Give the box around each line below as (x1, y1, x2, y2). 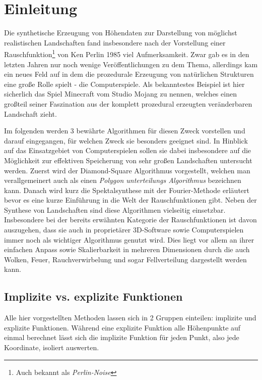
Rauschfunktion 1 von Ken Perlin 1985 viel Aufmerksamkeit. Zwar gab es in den (4, 47, 249, 59)
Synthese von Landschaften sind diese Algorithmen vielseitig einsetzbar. (4, 204, 226, 215)
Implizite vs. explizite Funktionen (4, 289, 183, 304)
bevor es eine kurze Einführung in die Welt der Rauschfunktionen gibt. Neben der (4, 195, 257, 205)
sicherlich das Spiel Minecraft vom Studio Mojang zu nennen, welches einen (4, 88, 237, 99)
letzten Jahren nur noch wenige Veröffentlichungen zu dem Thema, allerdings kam (4, 59, 258, 69)
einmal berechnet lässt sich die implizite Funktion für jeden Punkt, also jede (4, 332, 239, 343)
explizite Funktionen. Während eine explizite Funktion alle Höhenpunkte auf (4, 322, 241, 332)
